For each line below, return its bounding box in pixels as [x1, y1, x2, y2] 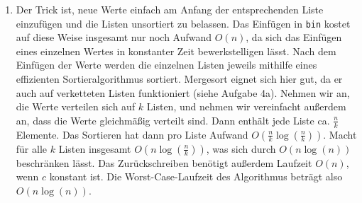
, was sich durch [206, 141, 276, 156]
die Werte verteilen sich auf [16, 99, 136, 114]
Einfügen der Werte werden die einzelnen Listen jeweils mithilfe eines [16, 57, 317, 72]
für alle [16, 141, 48, 156]
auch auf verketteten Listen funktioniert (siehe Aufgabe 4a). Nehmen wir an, [16, 85, 350, 100]
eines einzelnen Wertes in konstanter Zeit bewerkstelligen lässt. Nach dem [16, 43, 336, 58]
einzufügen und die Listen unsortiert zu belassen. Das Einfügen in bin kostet [16, 16, 351, 30]
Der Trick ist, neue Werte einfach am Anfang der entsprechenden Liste [16, 2, 324, 16]
